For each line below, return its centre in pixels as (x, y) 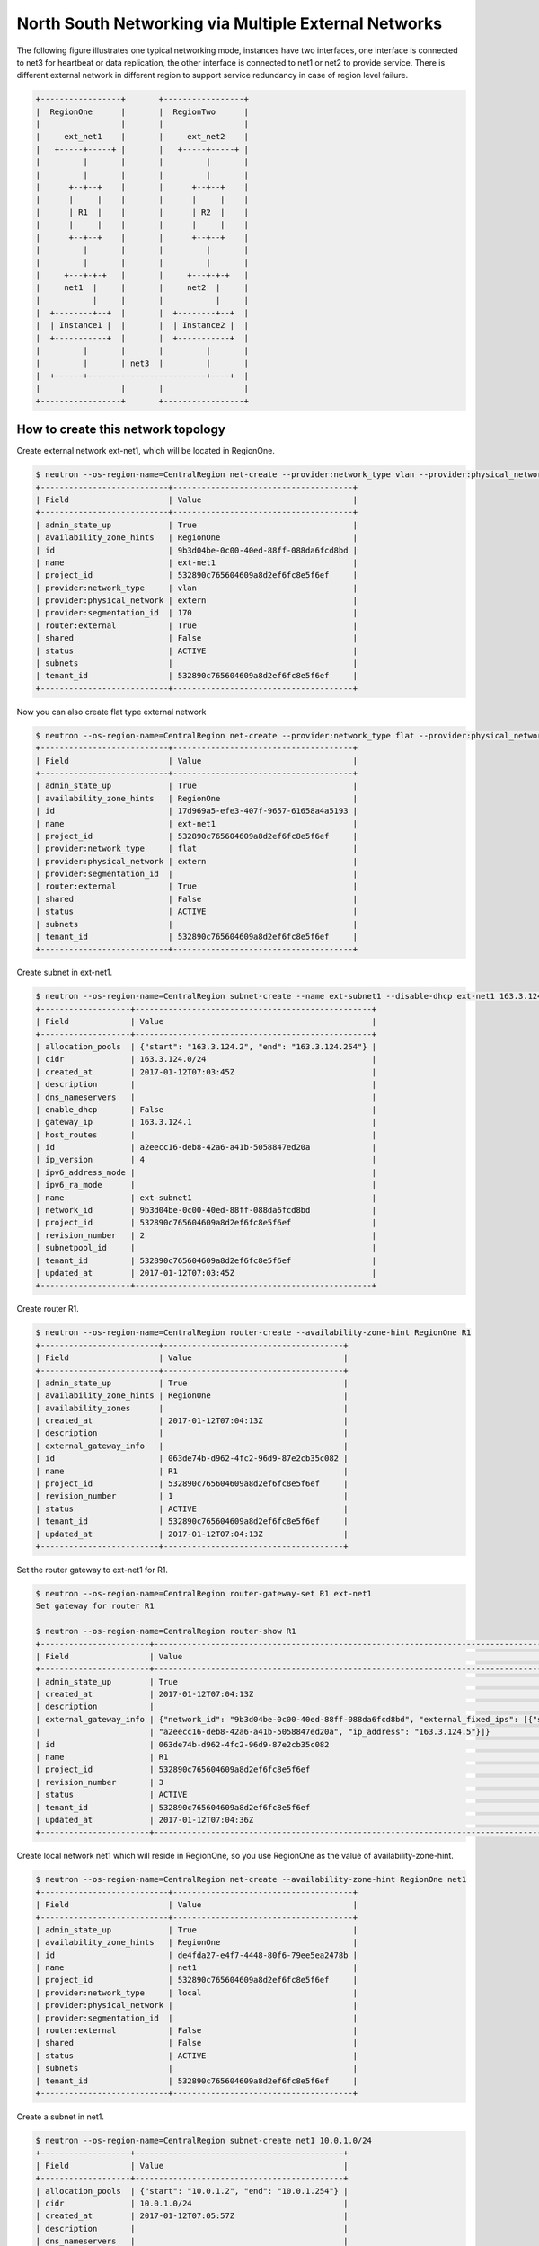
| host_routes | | (206, 1135)
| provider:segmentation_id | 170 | (197, 613)
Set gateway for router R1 (95, 1606)
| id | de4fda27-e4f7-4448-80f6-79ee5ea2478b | (197, 1955)
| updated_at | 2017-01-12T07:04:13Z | (192, 1534)
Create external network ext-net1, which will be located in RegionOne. (146, 451)
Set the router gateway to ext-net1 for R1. (92, 1570)
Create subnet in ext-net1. (65, 973)
